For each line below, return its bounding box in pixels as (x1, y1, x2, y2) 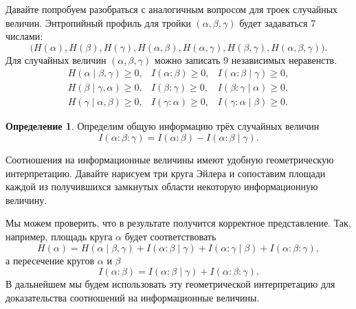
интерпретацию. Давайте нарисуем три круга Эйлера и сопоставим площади (5, 165, 326, 180)
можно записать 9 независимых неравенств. (154, 52, 337, 67)
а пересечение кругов (5, 253, 95, 267)
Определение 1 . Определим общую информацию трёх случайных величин (5, 119, 320, 133)
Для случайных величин (5, 52, 107, 67)
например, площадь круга (5, 229, 113, 244)
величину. (5, 192, 47, 207)
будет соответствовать (124, 229, 216, 244)
